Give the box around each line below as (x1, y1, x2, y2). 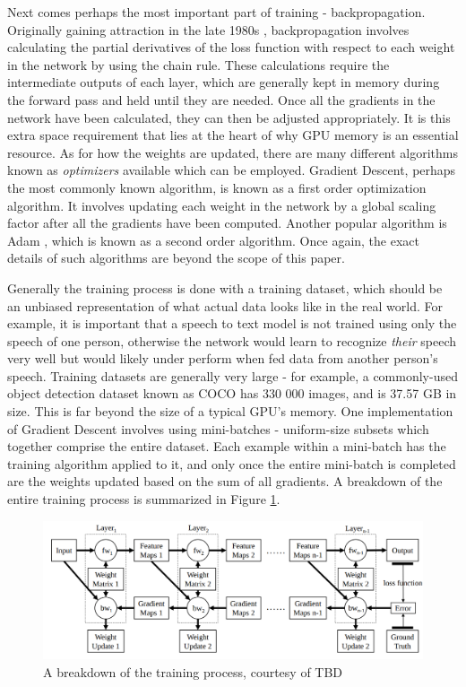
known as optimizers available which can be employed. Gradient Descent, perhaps (7, 161, 456, 179)
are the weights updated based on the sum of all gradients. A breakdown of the (7, 472, 443, 491)
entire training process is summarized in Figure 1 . (7, 490, 280, 509)
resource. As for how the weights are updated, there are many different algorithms (7, 143, 459, 161)
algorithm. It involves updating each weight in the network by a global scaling (7, 196, 436, 214)
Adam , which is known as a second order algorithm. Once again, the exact (7, 230, 419, 249)
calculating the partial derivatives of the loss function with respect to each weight (7, 38, 455, 57)
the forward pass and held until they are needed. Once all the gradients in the (7, 90, 436, 109)
